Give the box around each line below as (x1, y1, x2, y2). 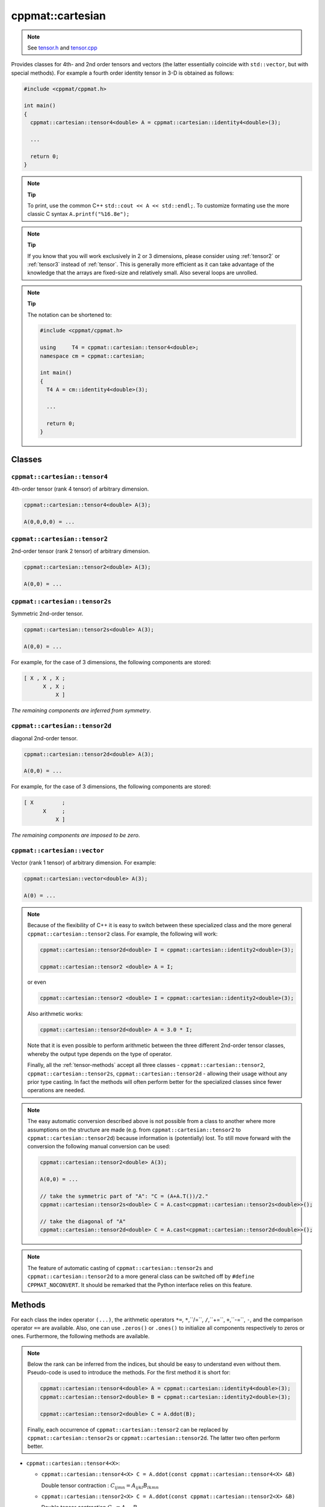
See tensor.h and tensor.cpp (27, 44, 97, 51)
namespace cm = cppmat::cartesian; (40, 353, 145, 359)
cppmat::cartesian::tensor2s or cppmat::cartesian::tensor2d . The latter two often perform (27, 1434, 280, 1441)
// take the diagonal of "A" (40, 1218, 126, 1225)
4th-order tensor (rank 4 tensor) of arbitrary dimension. (11, 485, 149, 492)
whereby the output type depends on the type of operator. (27, 1050, 172, 1057)
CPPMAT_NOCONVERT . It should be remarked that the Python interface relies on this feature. (27, 1281, 253, 1288)
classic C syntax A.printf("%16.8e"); (27, 210, 130, 218)
